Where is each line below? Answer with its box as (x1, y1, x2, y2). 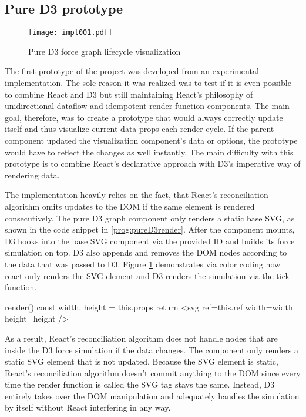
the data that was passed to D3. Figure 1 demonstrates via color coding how (5, 257, 281, 270)
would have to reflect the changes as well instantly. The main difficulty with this (5, 145, 294, 158)
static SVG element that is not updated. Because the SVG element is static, (5, 355, 278, 368)
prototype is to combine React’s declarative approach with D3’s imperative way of (5, 157, 301, 170)
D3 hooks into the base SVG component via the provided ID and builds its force (5, 234, 295, 247)
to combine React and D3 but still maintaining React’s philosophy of (5, 88, 253, 100)
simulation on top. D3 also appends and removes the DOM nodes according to (5, 246, 287, 259)
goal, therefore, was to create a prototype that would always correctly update (5, 111, 283, 123)
